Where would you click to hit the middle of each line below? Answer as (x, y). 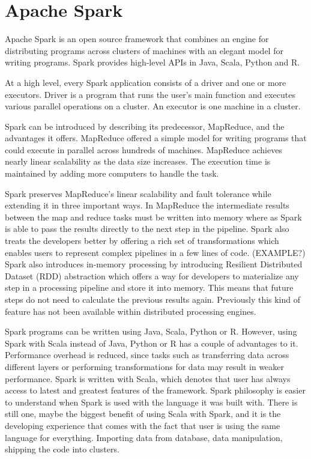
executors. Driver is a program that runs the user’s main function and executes (150, 94)
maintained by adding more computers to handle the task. (112, 173)
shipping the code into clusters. (62, 449)
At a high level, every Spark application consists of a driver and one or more (146, 82)
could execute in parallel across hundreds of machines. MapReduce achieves (143, 149)
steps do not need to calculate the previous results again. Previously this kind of (153, 299)
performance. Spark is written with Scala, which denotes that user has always (148, 378)
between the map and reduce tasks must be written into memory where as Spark (153, 217)
